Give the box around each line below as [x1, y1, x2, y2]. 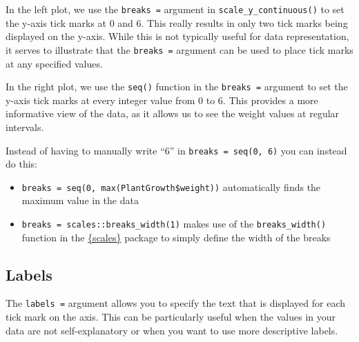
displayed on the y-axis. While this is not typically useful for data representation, [6, 29, 349, 43]
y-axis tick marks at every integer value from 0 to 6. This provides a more [6, 92, 318, 107]
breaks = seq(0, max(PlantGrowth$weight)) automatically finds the [21, 179, 321, 194]
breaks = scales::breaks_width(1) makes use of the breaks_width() [21, 217, 327, 231]
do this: [6, 157, 37, 171]
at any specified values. [6, 56, 103, 70]
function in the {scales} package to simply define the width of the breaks [21, 230, 331, 244]
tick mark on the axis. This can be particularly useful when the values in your [6, 310, 336, 324]
